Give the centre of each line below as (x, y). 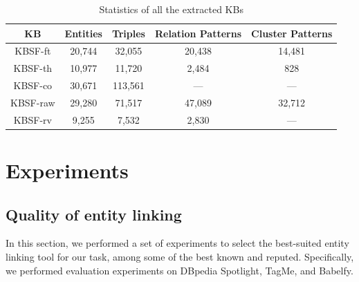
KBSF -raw (33, 102)
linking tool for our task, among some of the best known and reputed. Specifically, (180, 257)
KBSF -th (33, 68)
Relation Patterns (198, 33)
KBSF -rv (33, 119)
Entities (83, 33)
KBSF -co (33, 85)
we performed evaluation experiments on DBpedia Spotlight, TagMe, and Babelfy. (179, 270)
